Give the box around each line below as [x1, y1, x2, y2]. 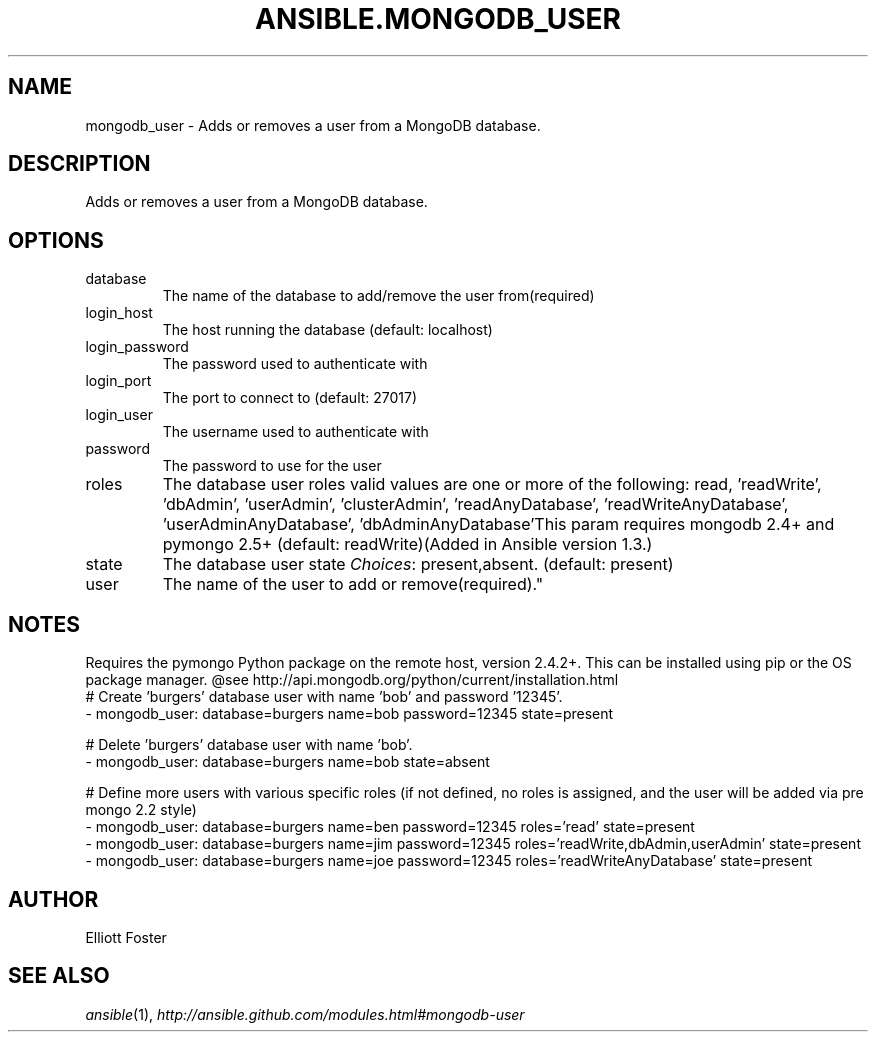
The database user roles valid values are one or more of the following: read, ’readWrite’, [162, 474, 822, 495]
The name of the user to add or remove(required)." [162, 574, 544, 595]
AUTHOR [8, 886, 99, 912]
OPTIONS [8, 227, 104, 253]
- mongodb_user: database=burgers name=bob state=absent [85, 753, 490, 771]
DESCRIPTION [8, 151, 151, 177]
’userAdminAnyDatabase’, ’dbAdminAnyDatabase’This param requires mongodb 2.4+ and [162, 514, 835, 535]
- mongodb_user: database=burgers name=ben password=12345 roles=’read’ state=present [85, 818, 695, 836]
